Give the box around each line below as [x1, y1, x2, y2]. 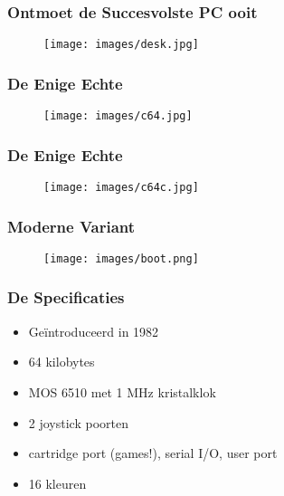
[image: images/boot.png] [43, 252, 199, 265]
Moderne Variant [7, 215, 136, 237]
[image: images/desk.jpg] [43, 38, 199, 52]
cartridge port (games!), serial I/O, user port [28, 444, 278, 463]
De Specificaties [7, 286, 125, 309]
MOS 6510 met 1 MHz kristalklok [28, 382, 216, 401]
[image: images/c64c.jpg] [43, 180, 199, 194]
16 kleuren [28, 473, 87, 492]
